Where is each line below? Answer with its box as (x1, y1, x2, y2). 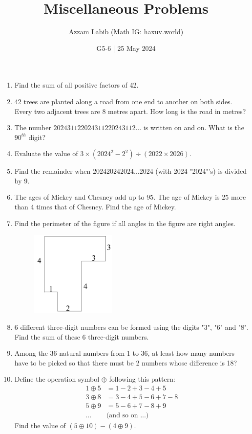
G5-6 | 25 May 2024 (96, 43, 156, 53)
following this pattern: (109, 374, 175, 384)
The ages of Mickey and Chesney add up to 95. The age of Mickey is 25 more (14, 192, 246, 202)
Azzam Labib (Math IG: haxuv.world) (68, 26, 184, 37)
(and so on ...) (106, 412, 149, 419)
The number (14, 122, 51, 133)
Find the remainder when (14, 166, 91, 176)
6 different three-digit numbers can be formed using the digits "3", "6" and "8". (14, 321, 249, 332)
